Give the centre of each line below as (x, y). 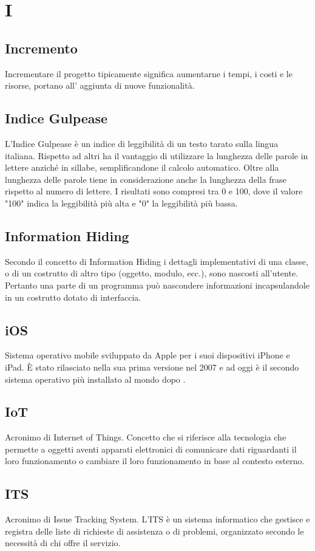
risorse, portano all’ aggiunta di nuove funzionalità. (100, 85)
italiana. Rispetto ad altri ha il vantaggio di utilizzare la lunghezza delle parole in (157, 155)
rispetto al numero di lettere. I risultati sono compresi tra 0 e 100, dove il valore (154, 191)
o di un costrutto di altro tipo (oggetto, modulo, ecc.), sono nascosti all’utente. (152, 273)
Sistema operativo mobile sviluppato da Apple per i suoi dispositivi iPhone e (147, 355)
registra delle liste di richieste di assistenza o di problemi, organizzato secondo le (154, 531)
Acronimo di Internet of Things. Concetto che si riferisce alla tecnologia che (146, 437)
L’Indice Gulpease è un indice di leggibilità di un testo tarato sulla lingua (142, 143)
